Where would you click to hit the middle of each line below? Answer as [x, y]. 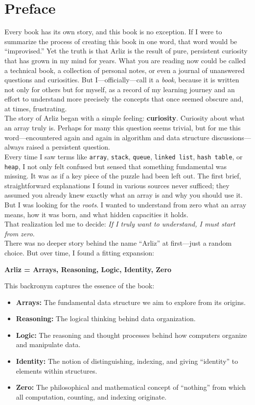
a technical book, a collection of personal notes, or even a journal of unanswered [125, 70]
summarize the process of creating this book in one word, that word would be [121, 41]
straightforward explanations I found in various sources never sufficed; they [117, 185]
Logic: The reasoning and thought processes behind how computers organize [131, 335]
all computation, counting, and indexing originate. [91, 396]
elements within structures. [57, 370]
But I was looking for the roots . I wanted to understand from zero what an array [126, 204]
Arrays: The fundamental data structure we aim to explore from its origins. [131, 302]
